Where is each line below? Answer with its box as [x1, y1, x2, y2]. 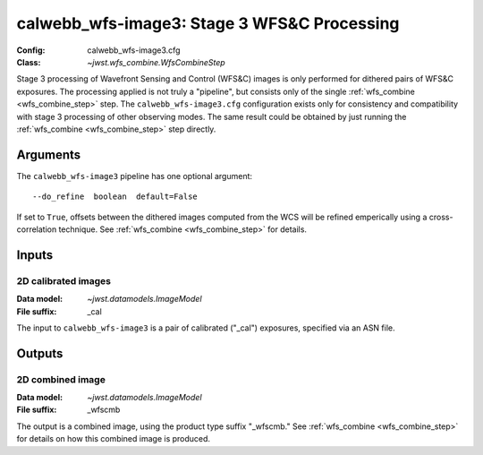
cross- [428, 211, 453, 222]
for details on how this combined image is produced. [16, 434, 210, 444]
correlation [16, 224, 57, 235]
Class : [16, 56, 41, 67]
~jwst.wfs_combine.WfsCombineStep [87, 56, 225, 67]
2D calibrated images [16, 274, 112, 287]
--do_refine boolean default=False [32, 192, 199, 202]
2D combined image [16, 373, 106, 385]
